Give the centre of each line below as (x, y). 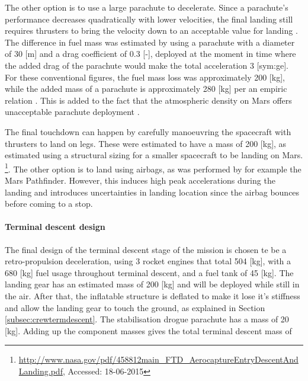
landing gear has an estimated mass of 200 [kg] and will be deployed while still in (152, 284)
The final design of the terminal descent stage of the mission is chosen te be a (146, 249)
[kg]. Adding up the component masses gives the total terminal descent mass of (148, 330)
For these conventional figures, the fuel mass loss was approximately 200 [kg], (145, 77)
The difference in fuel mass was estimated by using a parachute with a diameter (150, 42)
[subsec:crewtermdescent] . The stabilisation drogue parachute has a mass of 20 (147, 319)
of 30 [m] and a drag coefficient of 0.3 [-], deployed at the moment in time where (150, 54)
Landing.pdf (41, 371)
